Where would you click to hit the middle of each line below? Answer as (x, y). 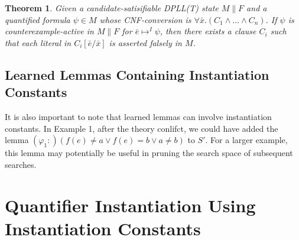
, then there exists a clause (208, 31)
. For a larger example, (246, 140)
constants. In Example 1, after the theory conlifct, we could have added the (142, 128)
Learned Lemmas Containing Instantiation (137, 74)
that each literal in (38, 42)
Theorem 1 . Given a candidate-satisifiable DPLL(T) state (112, 8)
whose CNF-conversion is (145, 19)
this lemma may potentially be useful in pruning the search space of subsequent (149, 153)
